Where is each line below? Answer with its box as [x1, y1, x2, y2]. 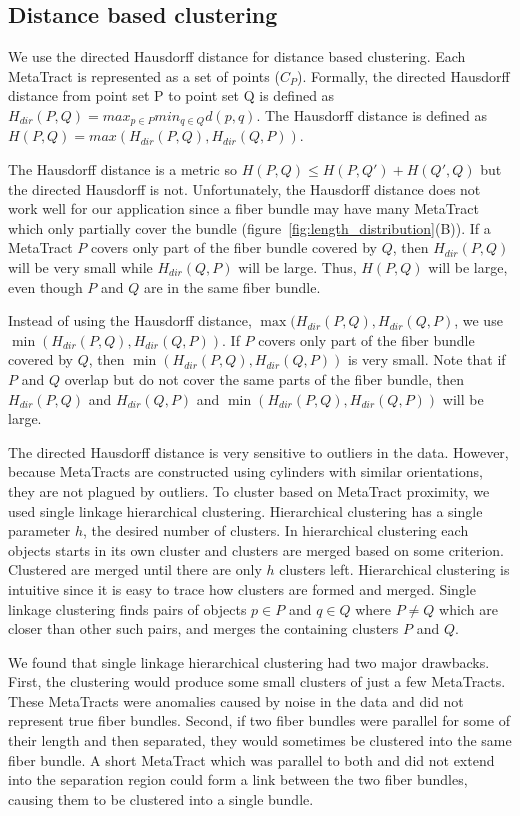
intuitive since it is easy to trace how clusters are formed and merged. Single [8, 578, 476, 599]
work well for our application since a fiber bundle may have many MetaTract [8, 198, 479, 219]
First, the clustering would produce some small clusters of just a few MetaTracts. [8, 671, 506, 692]
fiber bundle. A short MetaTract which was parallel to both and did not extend [8, 749, 495, 770]
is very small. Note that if [347, 349, 506, 370]
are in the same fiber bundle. [143, 276, 321, 297]
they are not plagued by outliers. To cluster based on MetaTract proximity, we [8, 480, 490, 501]
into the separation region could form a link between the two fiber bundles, [8, 769, 468, 790]
